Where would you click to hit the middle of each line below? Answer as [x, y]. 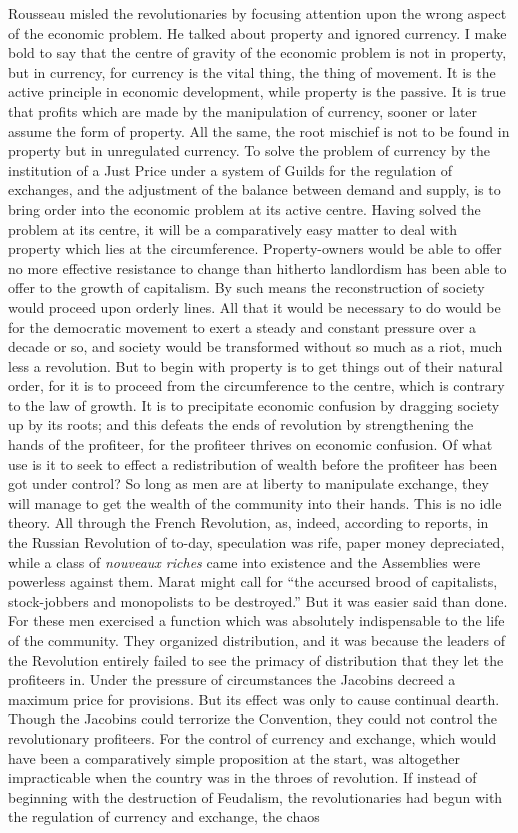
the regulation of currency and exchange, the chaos [164, 816]
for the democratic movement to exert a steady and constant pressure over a [242, 326]
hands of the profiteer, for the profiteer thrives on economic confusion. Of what [250, 444]
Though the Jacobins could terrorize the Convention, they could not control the [252, 718]
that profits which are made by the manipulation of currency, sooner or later [243, 110]
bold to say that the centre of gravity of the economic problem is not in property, [257, 52]
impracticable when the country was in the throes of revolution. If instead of [242, 777]
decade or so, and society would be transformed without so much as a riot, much [255, 346]
